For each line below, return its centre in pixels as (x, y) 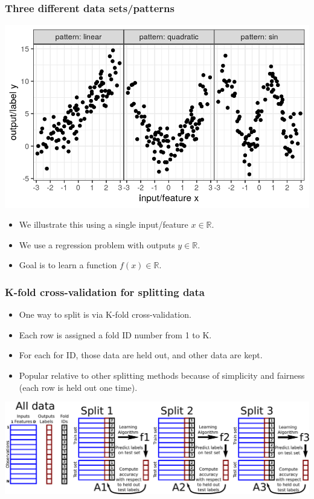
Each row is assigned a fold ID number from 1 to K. (115, 334)
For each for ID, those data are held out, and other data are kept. (141, 355)
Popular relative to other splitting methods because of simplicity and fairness (162, 375)
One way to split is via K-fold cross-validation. (105, 314)
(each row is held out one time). (78, 387)
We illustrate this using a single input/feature (104, 224)
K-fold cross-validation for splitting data (105, 291)
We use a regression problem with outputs (97, 244)
